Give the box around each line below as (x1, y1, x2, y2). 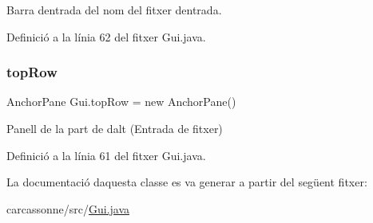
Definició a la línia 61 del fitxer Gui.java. (6, 147, 206, 163)
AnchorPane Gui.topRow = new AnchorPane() (6, 93, 236, 110)
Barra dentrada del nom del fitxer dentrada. (6, 2, 222, 18)
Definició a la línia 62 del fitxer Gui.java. (6, 28, 206, 45)
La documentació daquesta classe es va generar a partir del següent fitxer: (6, 174, 367, 190)
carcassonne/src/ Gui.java (6, 200, 130, 217)
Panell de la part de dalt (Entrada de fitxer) (6, 120, 223, 136)
